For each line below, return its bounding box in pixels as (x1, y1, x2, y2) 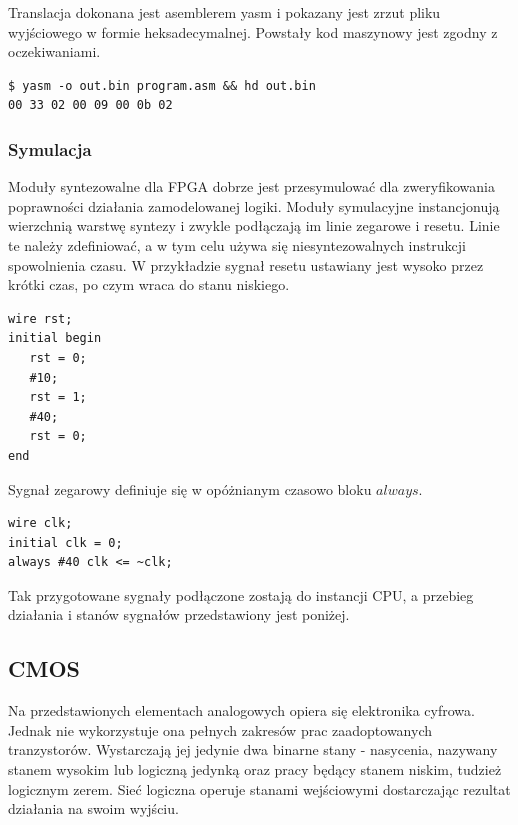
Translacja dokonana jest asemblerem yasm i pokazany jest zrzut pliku (8, 2, 441, 22)
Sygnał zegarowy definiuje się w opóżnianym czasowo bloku (8, 478, 372, 499)
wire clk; (8, 516, 73, 531)
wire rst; (8, 311, 73, 326)
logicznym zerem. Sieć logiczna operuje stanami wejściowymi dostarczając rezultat (8, 778, 511, 799)
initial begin (8, 331, 102, 346)
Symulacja (8, 136, 92, 161)
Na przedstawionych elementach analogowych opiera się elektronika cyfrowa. (8, 700, 475, 721)
